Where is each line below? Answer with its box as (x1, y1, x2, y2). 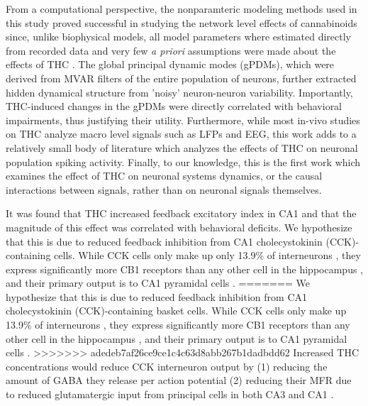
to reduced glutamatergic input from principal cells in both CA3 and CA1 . (6, 387, 334, 402)
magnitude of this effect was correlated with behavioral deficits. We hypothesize (6, 219, 352, 234)
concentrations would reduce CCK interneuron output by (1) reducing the (6, 358, 328, 373)
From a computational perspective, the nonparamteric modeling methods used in (6, 1, 357, 16)
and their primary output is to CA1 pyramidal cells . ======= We (6, 275, 310, 290)
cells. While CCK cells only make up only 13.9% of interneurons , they (54, 248, 361, 263)
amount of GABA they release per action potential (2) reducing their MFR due (6, 373, 352, 388)
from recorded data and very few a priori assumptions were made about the (6, 43, 336, 57)
